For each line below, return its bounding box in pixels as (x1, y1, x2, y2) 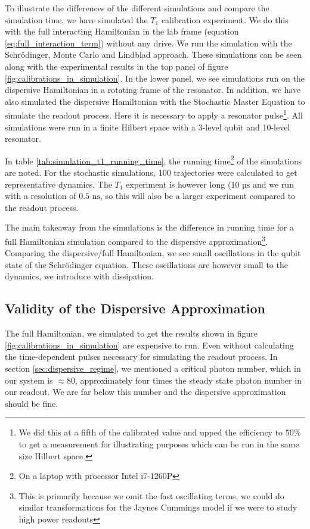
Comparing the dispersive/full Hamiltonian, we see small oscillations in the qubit (5, 247, 301, 259)
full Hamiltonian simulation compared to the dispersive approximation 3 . (5, 234, 268, 247)
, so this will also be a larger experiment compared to (100, 189, 296, 202)
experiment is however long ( (126, 178, 231, 190)
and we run (253, 178, 294, 190)
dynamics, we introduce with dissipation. (5, 270, 154, 282)
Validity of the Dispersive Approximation (5, 299, 266, 318)
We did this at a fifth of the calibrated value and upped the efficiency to (18, 426, 283, 438)
